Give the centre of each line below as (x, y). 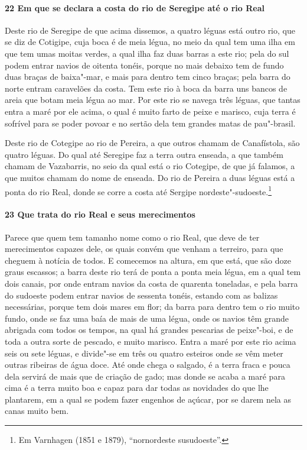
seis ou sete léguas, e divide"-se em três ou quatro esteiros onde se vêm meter (144, 353)
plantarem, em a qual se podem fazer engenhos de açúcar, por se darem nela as (148, 399)
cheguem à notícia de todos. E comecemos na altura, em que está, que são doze (148, 260)
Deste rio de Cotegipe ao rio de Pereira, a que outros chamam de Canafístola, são (152, 143)
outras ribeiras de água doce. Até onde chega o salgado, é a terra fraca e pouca (148, 365)
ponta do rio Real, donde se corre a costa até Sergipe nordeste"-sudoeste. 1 (138, 190)
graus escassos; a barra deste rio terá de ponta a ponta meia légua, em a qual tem (153, 272)
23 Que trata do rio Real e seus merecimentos (100, 214)
